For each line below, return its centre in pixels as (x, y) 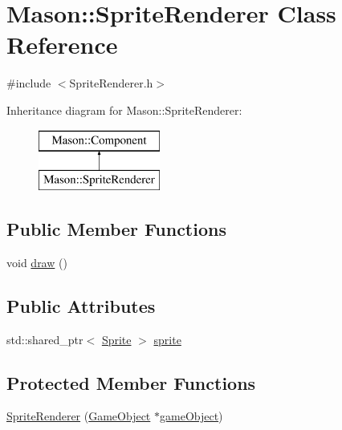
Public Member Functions (116, 229)
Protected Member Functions (131, 382)
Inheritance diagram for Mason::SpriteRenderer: (124, 110)
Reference (62, 45)
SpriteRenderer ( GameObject (79, 416)
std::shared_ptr (45, 339)
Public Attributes (81, 305)
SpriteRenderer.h (111, 83)
